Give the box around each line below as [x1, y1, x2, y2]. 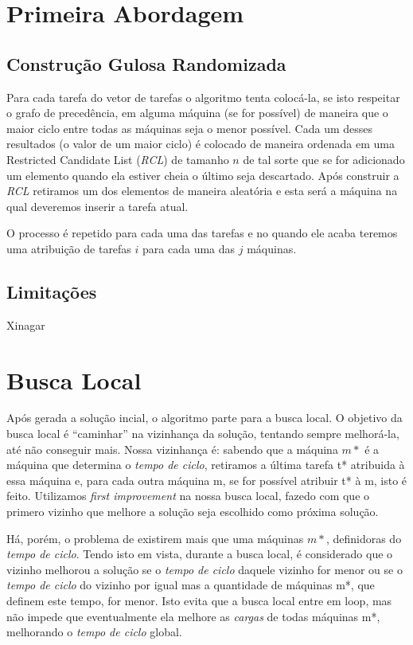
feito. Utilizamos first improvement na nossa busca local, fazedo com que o [6, 487, 370, 504]
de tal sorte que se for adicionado [243, 150, 405, 167]
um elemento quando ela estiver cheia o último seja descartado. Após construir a [6, 166, 399, 183]
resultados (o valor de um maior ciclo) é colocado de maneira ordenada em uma [6, 135, 395, 152]
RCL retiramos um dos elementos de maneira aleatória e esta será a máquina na [6, 182, 398, 199]
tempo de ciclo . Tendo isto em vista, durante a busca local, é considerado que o [6, 545, 393, 562]
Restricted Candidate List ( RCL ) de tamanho [6, 150, 229, 167]
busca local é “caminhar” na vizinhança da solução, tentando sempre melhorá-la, [6, 425, 399, 442]
